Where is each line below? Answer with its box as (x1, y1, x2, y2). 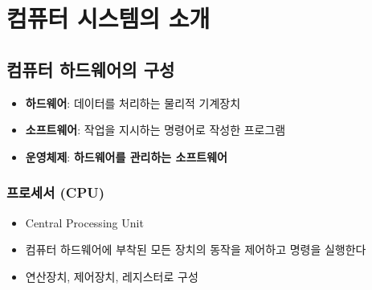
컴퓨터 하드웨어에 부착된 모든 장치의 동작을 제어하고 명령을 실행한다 (25, 241, 366, 258)
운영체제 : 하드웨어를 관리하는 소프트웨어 (25, 148, 227, 165)
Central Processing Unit (25, 214, 144, 231)
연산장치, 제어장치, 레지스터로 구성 (25, 268, 198, 284)
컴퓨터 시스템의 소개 (6, 2, 211, 35)
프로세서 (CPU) (6, 182, 105, 202)
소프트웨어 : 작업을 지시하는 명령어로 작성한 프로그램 (25, 121, 286, 138)
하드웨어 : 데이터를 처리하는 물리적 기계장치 (25, 94, 241, 111)
